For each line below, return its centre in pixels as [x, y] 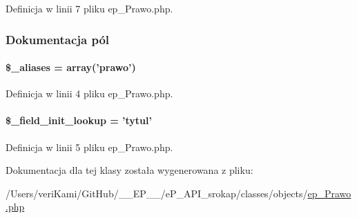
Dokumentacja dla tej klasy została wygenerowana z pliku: [129, 170]
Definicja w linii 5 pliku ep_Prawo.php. [89, 147]
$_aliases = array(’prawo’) [71, 67]
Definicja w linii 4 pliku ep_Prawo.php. [89, 93]
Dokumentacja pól [58, 39]
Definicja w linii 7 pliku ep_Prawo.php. [89, 8]
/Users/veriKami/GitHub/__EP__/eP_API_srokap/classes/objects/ [157, 193]
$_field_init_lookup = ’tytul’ [79, 120]
